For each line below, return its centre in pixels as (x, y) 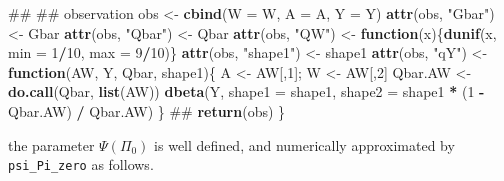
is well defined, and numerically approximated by (304, 144)
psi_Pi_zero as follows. (81, 164)
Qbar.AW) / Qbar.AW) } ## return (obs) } (147, 110)
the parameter (51, 144)
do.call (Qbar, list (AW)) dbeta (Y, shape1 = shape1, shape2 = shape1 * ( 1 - (246, 91)
